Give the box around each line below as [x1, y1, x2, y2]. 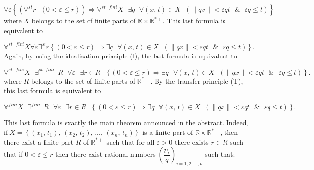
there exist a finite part [4, 136, 74, 147]
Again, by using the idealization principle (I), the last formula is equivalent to [4, 50, 237, 60]
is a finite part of [142, 127, 193, 137]
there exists [175, 136, 209, 147]
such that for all [106, 136, 155, 147]
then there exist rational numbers [55, 149, 156, 159]
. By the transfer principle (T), [150, 76, 243, 86]
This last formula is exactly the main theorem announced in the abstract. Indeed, [4, 117, 248, 128]
